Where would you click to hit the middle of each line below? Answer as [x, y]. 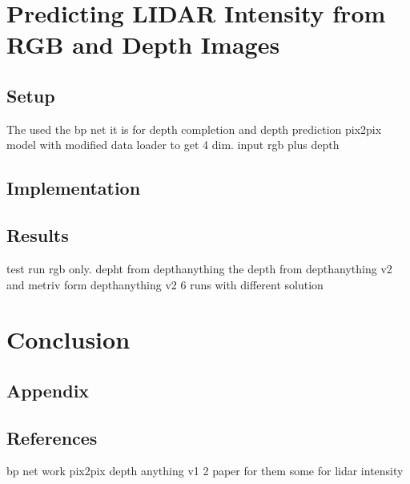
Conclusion [68, 339]
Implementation [74, 188]
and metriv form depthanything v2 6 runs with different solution [165, 284]
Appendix [48, 390]
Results [38, 235]
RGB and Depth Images [143, 44]
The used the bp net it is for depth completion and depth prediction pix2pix [194, 129]
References [52, 437]
